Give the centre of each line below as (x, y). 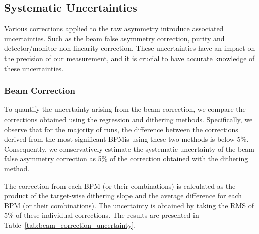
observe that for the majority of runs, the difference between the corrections (121, 129)
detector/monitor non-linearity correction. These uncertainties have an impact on (130, 48)
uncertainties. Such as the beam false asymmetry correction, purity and (114, 38)
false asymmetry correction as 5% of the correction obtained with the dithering (126, 159)
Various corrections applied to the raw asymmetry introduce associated (114, 28)
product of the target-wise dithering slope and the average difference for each (123, 195)
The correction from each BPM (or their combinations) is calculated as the (120, 185)
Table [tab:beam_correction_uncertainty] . (70, 225)
